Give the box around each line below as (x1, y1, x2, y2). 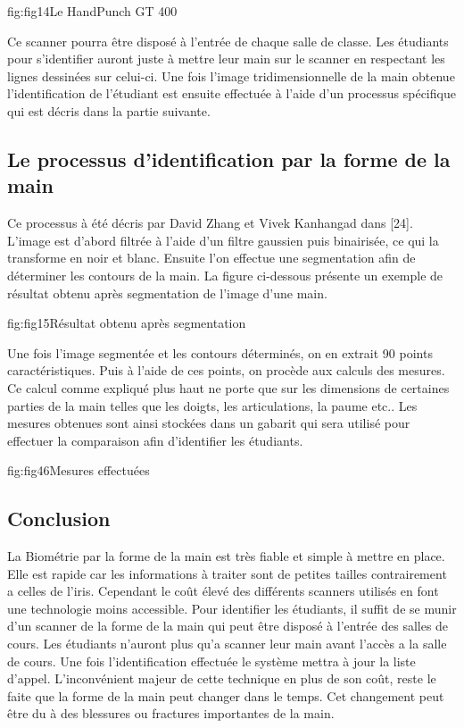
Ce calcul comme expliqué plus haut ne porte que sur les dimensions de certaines (7, 378, 450, 397)
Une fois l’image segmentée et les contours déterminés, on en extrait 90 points (7, 343, 433, 362)
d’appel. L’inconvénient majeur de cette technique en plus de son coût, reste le (7, 669, 436, 688)
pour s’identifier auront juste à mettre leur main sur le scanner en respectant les (7, 49, 445, 68)
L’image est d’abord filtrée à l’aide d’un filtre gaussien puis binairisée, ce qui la (7, 230, 439, 249)
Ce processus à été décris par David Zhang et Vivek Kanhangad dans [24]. (7, 213, 413, 232)
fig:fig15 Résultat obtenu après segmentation (7, 314, 246, 332)
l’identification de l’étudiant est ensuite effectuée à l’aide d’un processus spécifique (7, 84, 456, 103)
